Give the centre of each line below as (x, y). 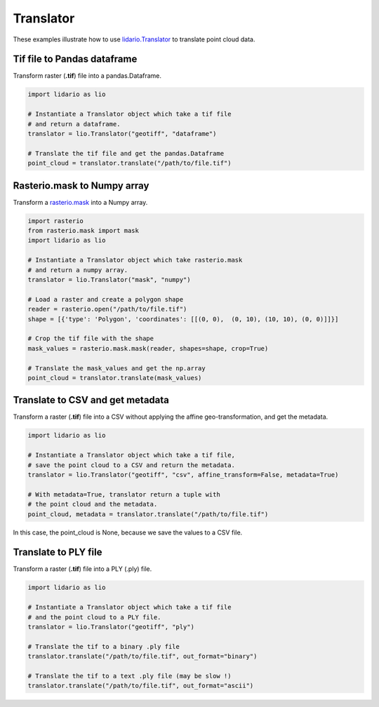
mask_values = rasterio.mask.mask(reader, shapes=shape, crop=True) (148, 348)
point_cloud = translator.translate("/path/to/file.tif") (129, 163)
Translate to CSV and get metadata (91, 400)
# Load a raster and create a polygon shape (106, 299)
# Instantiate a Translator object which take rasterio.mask (135, 260)
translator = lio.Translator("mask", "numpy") (109, 280)
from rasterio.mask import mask (84, 231)
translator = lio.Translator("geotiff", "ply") (111, 627)
